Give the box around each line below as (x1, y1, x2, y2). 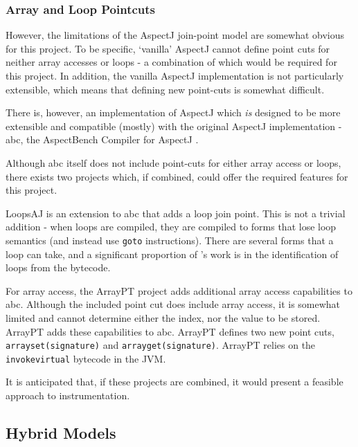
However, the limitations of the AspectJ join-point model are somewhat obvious (6, 28, 345, 42)
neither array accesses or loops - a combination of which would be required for (6, 55, 337, 69)
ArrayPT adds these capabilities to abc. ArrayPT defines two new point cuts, (6, 324, 334, 338)
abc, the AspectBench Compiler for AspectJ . (6, 132, 199, 147)
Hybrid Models (6, 422, 116, 444)
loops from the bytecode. (6, 260, 111, 275)
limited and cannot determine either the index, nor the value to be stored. (6, 310, 321, 325)
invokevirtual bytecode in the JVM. (6, 351, 166, 365)
